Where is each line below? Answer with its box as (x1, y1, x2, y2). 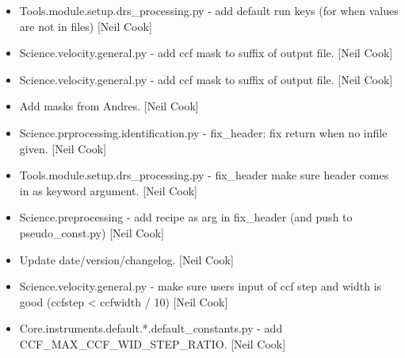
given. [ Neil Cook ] (19, 140, 107, 156)
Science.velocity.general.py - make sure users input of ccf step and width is (19, 278, 382, 294)
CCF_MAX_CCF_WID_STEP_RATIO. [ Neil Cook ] (19, 335, 286, 352)
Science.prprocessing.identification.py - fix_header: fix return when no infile (19, 124, 388, 141)
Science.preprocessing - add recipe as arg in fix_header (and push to (19, 209, 353, 225)
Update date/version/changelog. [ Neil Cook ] (19, 251, 234, 268)
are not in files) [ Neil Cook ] (19, 17, 152, 34)
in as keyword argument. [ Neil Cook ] (19, 182, 197, 198)
